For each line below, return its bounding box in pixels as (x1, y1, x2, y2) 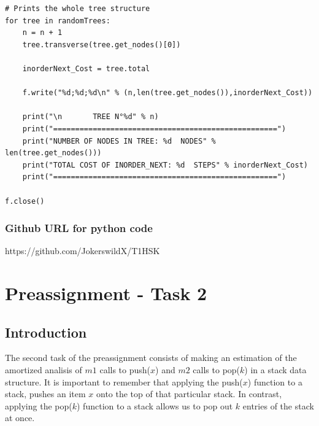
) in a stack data (244, 363, 307, 376)
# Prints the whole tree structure (5, 4, 150, 13)
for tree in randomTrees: (5, 16, 110, 25)
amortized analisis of (5, 363, 82, 376)
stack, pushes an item (5, 387, 86, 400)
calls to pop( (193, 363, 240, 376)
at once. (5, 411, 35, 424)
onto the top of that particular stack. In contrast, (96, 387, 282, 400)
